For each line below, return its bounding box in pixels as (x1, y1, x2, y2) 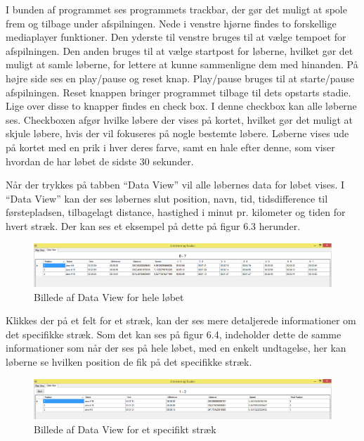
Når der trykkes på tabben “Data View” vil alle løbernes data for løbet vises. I (6, 177, 345, 192)
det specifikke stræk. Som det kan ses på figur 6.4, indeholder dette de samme (6, 326, 342, 341)
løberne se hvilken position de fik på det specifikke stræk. (6, 354, 252, 369)
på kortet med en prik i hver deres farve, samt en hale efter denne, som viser (6, 139, 335, 154)
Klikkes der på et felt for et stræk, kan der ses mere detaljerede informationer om (6, 313, 356, 328)
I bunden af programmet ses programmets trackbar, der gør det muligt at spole (6, 2, 347, 16)
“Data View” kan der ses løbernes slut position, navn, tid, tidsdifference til (6, 191, 328, 205)
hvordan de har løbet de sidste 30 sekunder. (6, 153, 194, 168)
